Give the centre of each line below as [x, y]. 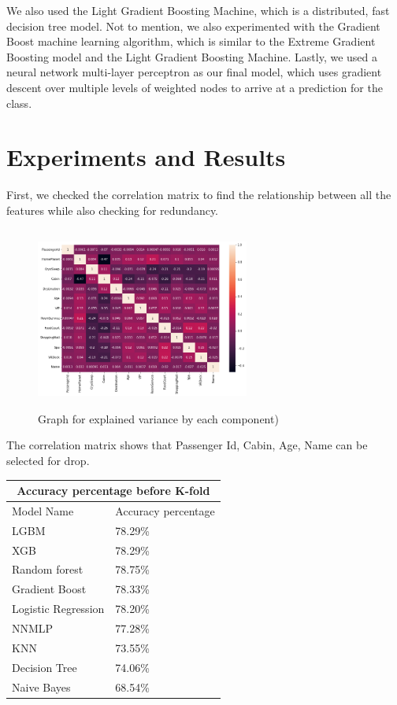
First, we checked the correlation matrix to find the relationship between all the [199, 195]
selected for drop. [48, 461]
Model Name [43, 510]
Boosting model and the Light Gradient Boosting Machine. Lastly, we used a [192, 56]
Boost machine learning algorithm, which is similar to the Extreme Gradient [191, 41]
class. [19, 103]
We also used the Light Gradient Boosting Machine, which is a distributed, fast [198, 10]
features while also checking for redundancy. [113, 210]
